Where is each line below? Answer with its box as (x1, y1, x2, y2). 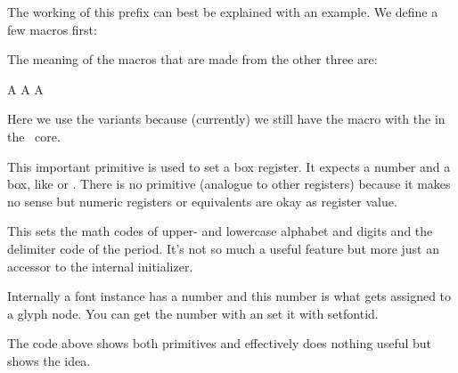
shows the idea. (7, 351, 91, 369)
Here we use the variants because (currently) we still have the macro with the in (7, 109, 446, 128)
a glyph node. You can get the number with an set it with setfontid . (7, 304, 379, 322)
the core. (7, 126, 61, 145)
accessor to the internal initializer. (7, 256, 193, 275)
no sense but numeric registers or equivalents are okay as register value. (7, 191, 397, 210)
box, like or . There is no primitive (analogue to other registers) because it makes (7, 174, 451, 193)
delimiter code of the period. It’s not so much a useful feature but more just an (7, 239, 440, 257)
